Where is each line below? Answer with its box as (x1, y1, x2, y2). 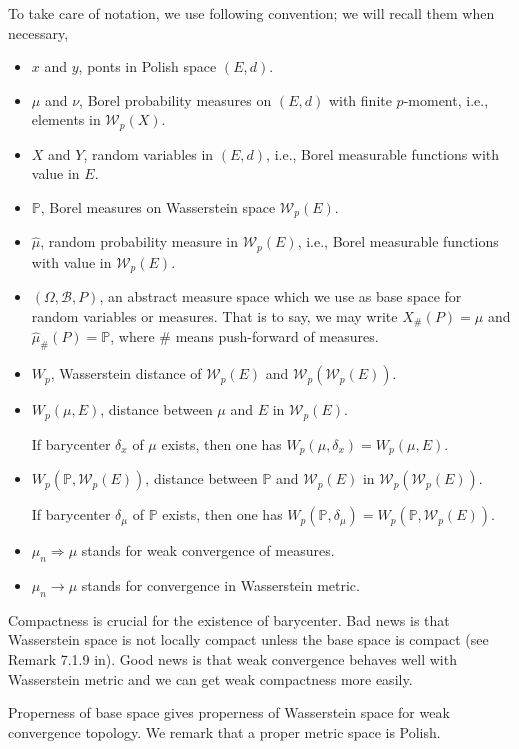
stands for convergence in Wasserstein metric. (81, 574, 360, 595)
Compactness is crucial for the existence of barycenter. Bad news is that (8, 609, 450, 630)
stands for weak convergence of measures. (81, 540, 335, 561)
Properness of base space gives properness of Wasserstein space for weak (8, 702, 450, 723)
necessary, (8, 22, 69, 43)
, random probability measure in (40, 231, 239, 252)
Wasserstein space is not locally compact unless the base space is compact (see (8, 629, 489, 650)
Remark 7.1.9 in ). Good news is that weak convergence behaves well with (8, 648, 457, 669)
